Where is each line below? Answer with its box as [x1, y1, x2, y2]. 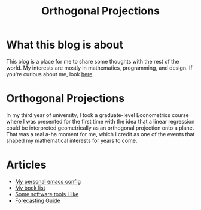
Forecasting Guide [14, 197, 61, 204]
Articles [6, 158, 47, 172]
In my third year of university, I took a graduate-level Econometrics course [6, 111, 190, 118]
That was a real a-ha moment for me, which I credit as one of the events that [6, 130, 195, 137]
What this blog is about [6, 38, 124, 52]
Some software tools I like [14, 190, 79, 197]
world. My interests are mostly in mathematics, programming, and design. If [6, 64, 193, 71]
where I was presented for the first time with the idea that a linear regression [6, 118, 195, 125]
